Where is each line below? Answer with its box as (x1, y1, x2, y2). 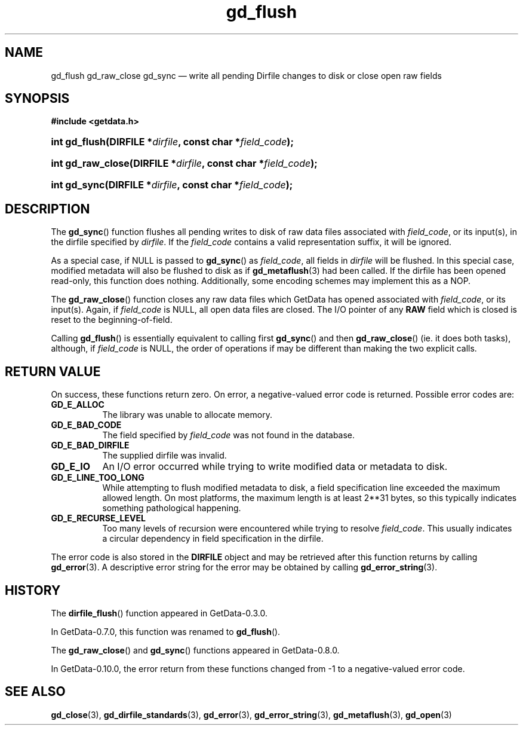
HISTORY (5, 582, 61, 598)
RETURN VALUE (5, 364, 101, 379)
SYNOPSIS (5, 91, 70, 106)
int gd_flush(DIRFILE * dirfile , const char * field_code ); (51, 136, 294, 148)
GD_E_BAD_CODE (51, 420, 122, 430)
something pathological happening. (102, 503, 241, 514)
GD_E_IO (51, 460, 91, 473)
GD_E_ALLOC (51, 399, 104, 410)
